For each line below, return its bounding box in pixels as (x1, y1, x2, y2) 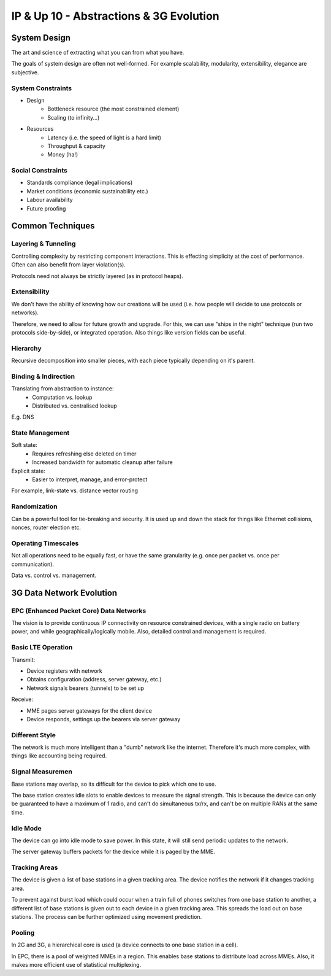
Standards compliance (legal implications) (26, 179, 133, 187)
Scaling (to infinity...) (47, 114, 100, 121)
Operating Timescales (11, 539, 79, 548)
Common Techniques (11, 221, 95, 231)
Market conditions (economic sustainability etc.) (26, 187, 148, 195)
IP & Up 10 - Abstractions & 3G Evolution (11, 9, 220, 23)
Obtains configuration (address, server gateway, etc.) (26, 676, 162, 683)
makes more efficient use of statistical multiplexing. (11, 961, 142, 968)
